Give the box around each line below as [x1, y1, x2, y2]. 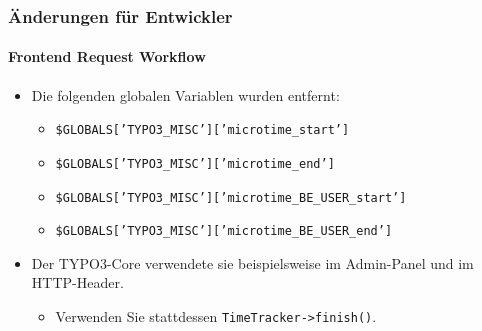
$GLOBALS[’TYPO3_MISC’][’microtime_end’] [55, 156, 335, 171]
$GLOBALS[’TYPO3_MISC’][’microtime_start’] [55, 123, 350, 138]
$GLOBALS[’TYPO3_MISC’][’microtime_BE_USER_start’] [55, 190, 407, 205]
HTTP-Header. [31, 272, 124, 293]
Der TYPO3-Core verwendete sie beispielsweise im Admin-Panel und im [31, 252, 474, 273]
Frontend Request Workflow [8, 46, 206, 67]
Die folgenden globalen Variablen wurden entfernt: [31, 84, 340, 105]
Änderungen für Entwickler [8, 3, 233, 28]
